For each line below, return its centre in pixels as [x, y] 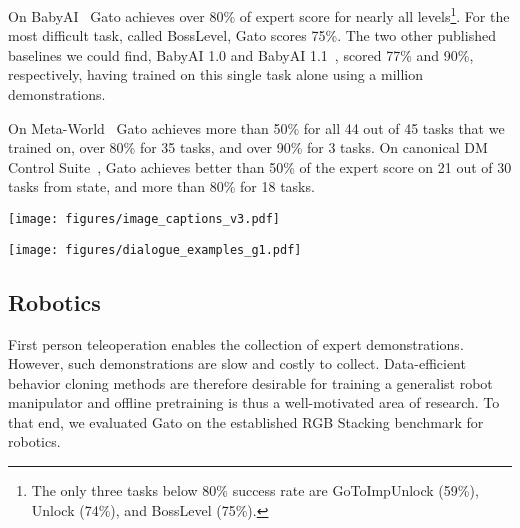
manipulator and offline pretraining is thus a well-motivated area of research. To [254, 402]
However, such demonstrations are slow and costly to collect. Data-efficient [237, 363]
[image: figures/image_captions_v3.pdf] [144, 219]
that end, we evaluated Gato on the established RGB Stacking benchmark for [246, 421]
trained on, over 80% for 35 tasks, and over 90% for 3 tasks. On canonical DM [248, 147]
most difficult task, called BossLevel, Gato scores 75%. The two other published [252, 35]
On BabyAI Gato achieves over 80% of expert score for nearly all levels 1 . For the [259, 14]
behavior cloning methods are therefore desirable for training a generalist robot [250, 382]
